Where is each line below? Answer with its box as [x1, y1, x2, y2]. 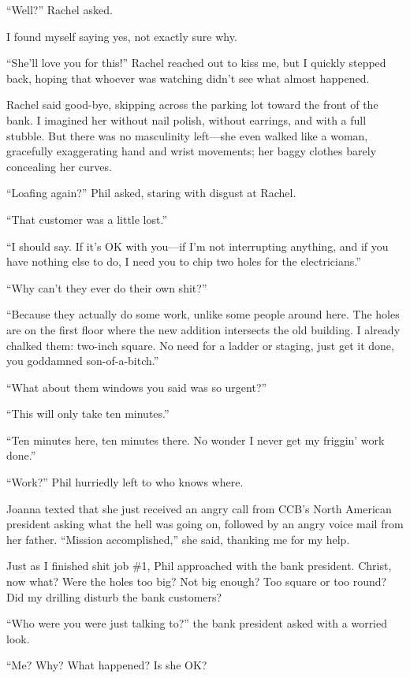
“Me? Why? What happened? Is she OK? [6, 657, 207, 673]
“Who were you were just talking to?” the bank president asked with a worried [6, 615, 388, 631]
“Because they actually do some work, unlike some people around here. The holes [6, 306, 400, 322]
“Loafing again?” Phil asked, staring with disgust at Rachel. [6, 184, 296, 201]
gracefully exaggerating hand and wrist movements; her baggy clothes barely [6, 143, 377, 159]
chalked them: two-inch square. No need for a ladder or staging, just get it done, [6, 337, 394, 353]
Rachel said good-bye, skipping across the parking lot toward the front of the [6, 96, 378, 113]
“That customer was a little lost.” [6, 210, 168, 227]
